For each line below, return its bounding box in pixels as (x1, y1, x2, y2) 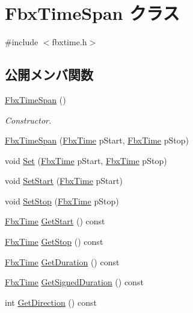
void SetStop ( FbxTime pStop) (5, 194, 119, 207)
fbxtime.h (52, 36, 87, 48)
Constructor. (5, 113, 52, 126)
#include (5, 36, 38, 48)
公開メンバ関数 (5, 65, 93, 84)
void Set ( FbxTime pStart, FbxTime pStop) (5, 154, 167, 166)
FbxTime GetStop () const (5, 235, 103, 248)
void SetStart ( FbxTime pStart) (5, 174, 123, 187)
